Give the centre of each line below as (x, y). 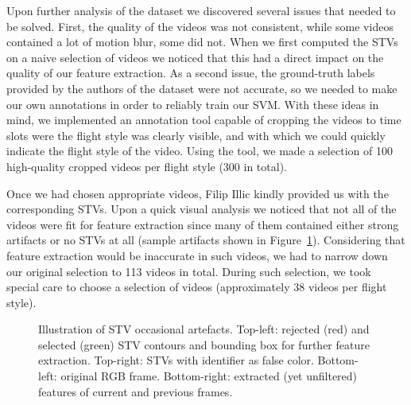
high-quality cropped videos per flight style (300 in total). (147, 166)
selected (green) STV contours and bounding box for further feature (204, 344)
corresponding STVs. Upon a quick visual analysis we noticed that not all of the (202, 209)
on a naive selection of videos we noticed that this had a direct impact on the (195, 57)
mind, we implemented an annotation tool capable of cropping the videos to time (204, 120)
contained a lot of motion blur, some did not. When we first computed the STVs (202, 42)
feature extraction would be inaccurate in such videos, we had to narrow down (197, 255)
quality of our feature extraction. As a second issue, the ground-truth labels (191, 73)
